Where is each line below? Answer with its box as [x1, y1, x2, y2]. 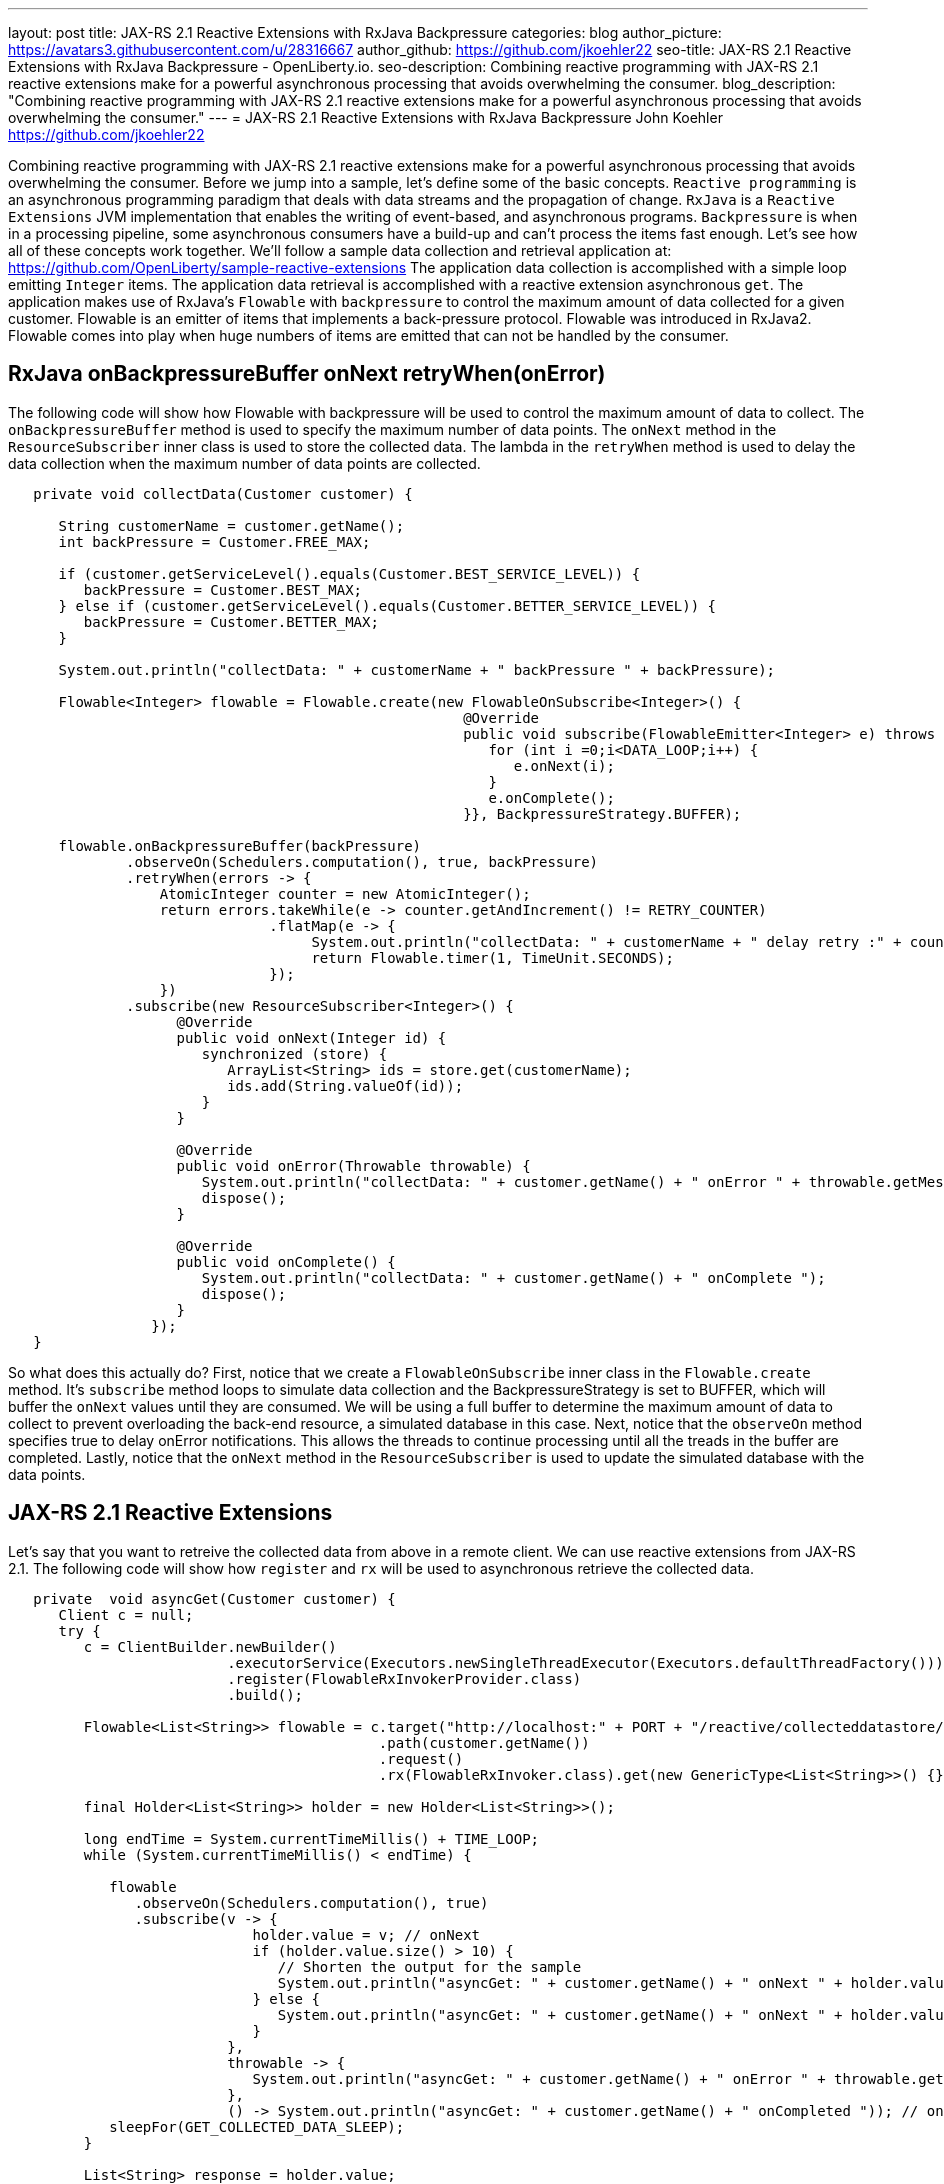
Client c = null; [58, 1606, 194, 1623]
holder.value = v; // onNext [252, 1926, 481, 1943]
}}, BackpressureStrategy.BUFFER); [463, 805, 742, 822]
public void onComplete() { [176, 1253, 396, 1270]
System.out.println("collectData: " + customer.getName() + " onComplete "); [201, 1269, 826, 1286]
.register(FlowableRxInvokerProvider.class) [227, 1670, 582, 1687]
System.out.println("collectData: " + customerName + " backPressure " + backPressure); [58, 661, 776, 678]
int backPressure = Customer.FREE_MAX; [58, 533, 371, 550]
